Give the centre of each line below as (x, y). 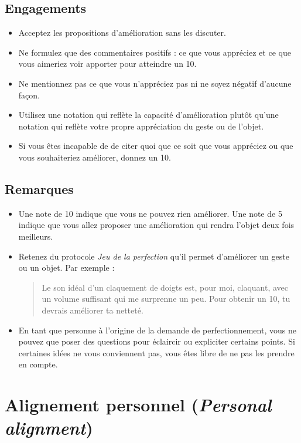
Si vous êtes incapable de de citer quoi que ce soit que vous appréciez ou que (156, 146)
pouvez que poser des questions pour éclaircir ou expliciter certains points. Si (157, 341)
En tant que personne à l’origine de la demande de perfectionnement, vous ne (157, 330)
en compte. (38, 364)
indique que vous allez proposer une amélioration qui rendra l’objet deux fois (156, 225)
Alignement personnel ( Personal (138, 405)
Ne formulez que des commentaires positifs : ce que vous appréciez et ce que (155, 52)
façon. (29, 95)
